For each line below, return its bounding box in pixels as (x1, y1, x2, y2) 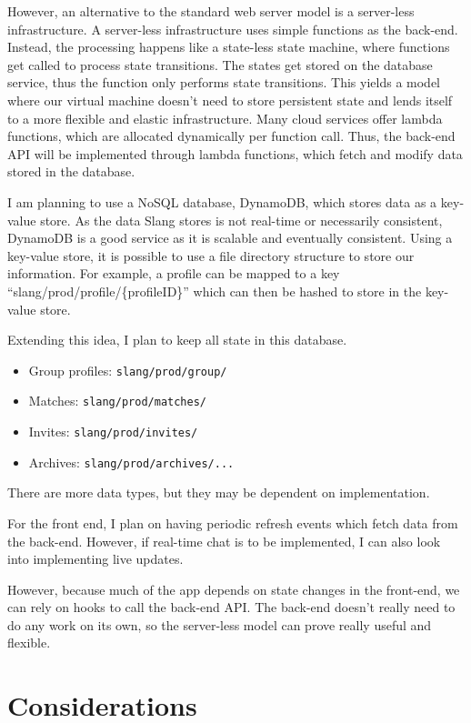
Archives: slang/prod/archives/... (28, 452, 235, 471)
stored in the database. (7, 162, 135, 181)
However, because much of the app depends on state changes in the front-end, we (7, 579, 460, 598)
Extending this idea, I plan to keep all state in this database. (7, 330, 347, 349)
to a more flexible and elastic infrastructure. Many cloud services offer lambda (7, 108, 443, 127)
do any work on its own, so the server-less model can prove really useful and (7, 615, 432, 634)
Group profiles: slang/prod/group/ (28, 360, 227, 379)
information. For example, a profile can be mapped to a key (7, 264, 340, 283)
